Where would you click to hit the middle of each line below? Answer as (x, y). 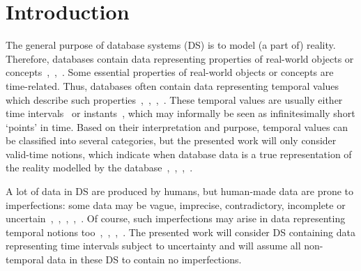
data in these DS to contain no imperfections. (144, 260)
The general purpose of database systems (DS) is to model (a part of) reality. (171, 45)
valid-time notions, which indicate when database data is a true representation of (179, 154)
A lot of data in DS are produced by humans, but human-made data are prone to (180, 191)
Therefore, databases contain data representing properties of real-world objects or (180, 58)
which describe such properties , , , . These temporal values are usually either (174, 99)
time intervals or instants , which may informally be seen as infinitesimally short (180, 113)
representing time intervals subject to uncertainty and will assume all (153, 246)
